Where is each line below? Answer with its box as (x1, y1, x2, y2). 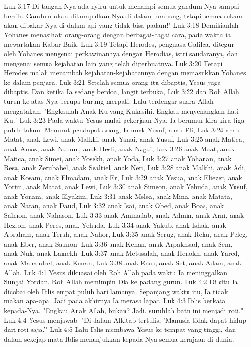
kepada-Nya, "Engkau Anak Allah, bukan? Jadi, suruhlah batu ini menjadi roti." (4, 305, 244, 315)
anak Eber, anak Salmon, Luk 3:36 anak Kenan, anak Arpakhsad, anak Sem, (4, 238, 233, 248)
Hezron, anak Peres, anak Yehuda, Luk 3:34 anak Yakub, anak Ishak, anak (4, 219, 226, 230)
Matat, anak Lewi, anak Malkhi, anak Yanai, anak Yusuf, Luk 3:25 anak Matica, (4, 134, 244, 144)
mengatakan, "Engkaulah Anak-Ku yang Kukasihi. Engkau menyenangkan (4, 105, 225, 116)
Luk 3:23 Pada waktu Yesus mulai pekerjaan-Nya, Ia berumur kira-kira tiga (19, 115, 245, 125)
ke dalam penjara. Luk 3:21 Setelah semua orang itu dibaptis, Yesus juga (4, 77, 221, 87)
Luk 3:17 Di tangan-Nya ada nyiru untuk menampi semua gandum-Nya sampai (4, 1, 239, 11)
